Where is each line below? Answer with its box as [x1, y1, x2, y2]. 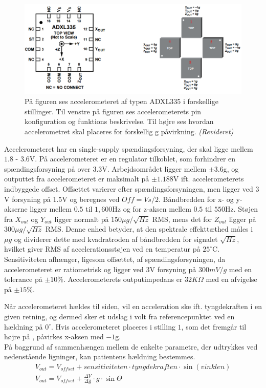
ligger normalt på [54, 213, 109, 224]
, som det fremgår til [181, 321, 247, 332]
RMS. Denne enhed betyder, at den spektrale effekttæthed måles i [45, 223, 253, 234]
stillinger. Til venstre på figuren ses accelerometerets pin [25, 106, 202, 116]
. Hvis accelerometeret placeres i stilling [51, 321, 175, 332]
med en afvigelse [206, 274, 257, 284]
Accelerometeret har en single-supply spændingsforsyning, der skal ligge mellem [4, 143, 253, 154]
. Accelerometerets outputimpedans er [63, 274, 183, 284]
